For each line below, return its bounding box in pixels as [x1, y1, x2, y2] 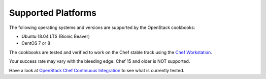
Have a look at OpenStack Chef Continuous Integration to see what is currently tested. [9, 67, 185, 73]
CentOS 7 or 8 [21, 40, 50, 46]
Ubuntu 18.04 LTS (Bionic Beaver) [21, 33, 90, 39]
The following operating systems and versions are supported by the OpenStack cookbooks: [9, 25, 196, 30]
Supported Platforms [9, 7, 97, 18]
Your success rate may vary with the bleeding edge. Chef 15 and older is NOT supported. [9, 58, 190, 64]
